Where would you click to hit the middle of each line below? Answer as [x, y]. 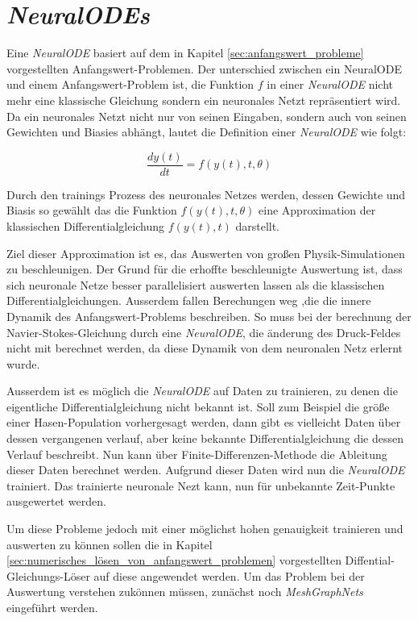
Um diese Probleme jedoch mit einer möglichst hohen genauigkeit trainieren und [205, 529]
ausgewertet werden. [56, 501]
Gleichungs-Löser [48, 575]
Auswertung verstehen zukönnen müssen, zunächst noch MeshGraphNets [185, 592]
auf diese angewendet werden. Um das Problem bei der [229, 575]
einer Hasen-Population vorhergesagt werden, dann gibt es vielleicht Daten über [204, 422]
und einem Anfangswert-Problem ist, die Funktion [130, 84]
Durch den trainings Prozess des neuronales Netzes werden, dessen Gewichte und [206, 194]
